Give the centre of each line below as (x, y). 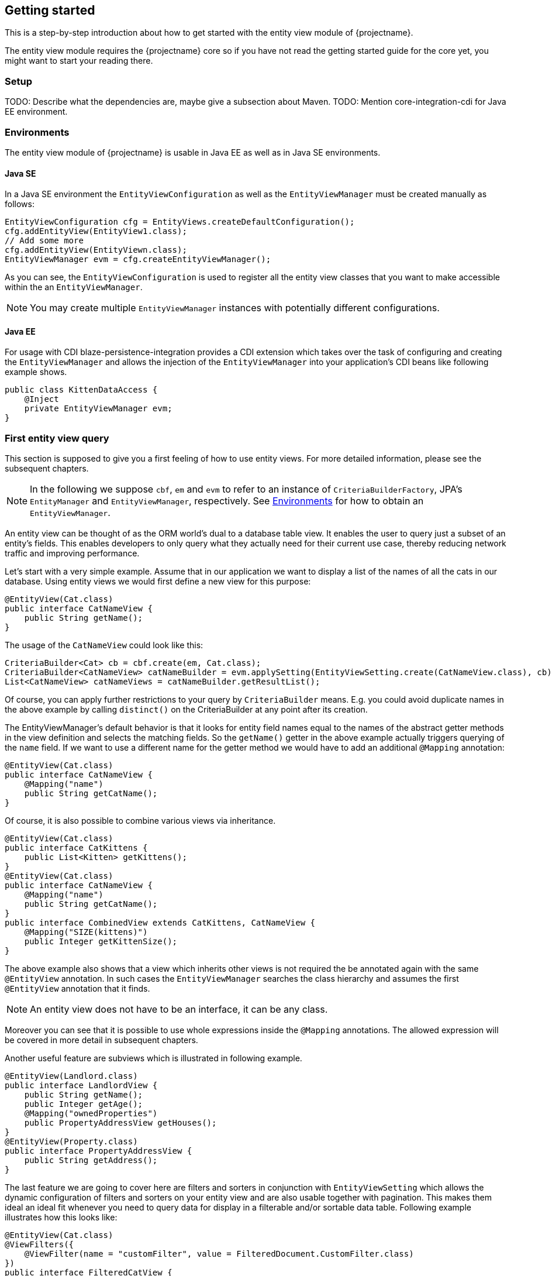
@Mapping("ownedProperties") (91, 1114)
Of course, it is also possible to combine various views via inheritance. (140, 821)
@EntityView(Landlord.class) (71, 1076)
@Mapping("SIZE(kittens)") (86, 932)
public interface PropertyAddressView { (99, 1151)
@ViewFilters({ (39, 1245)
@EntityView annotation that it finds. (77, 989)
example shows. (36, 372)
